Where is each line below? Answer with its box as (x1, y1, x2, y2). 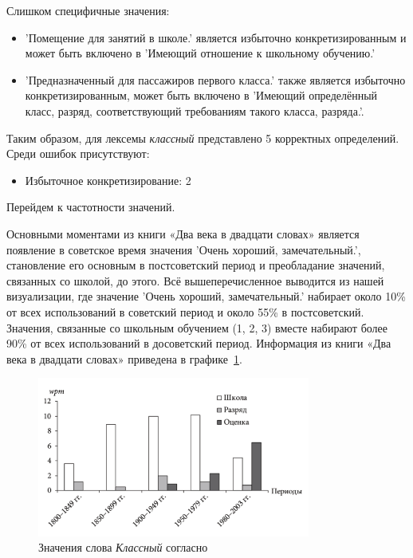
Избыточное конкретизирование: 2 (25, 171, 191, 188)
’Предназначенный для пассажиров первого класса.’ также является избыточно (25, 71, 406, 88)
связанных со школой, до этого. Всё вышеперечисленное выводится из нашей (6, 272, 384, 289)
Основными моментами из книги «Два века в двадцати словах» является (6, 225, 360, 242)
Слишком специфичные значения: (6, 2, 170, 18)
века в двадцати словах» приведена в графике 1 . (6, 350, 242, 367)
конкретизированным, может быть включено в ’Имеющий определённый (25, 87, 378, 104)
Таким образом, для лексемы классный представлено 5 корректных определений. (6, 129, 399, 146)
